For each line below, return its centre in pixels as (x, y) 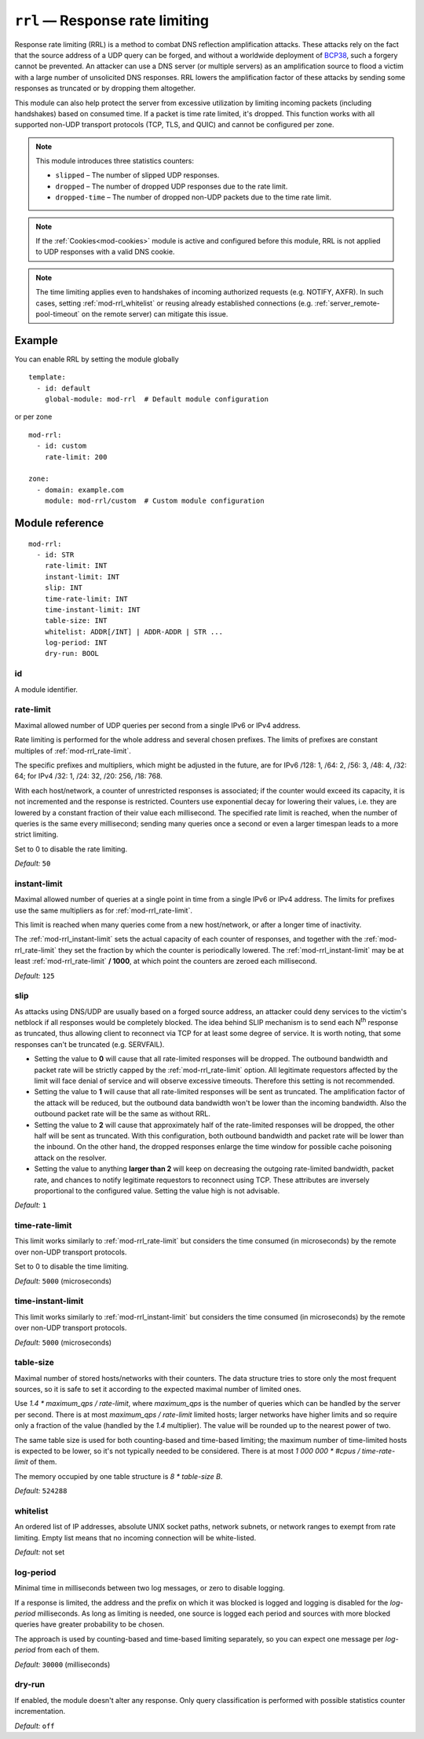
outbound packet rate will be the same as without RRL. (122, 1114)
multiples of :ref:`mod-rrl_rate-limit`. (73, 751)
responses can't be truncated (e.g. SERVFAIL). (90, 1044)
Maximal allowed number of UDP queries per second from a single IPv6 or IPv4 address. (158, 725)
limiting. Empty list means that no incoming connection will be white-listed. (135, 1538)
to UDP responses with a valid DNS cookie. (105, 252)
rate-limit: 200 (76, 457)
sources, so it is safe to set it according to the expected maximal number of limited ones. (158, 1389)
